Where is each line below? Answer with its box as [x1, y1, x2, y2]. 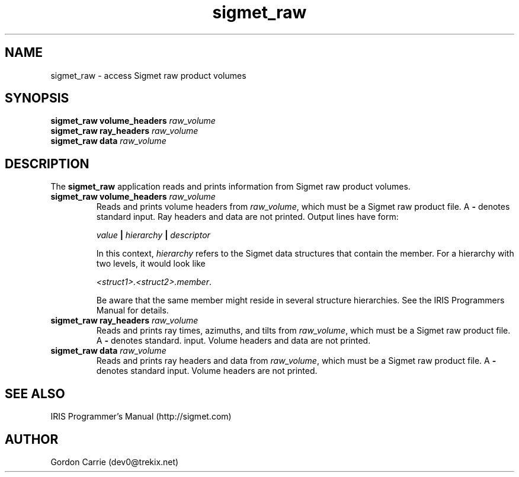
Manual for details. [96, 305, 169, 316]
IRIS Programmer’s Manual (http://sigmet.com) [50, 411, 232, 422]
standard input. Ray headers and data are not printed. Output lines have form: [96, 212, 399, 222]
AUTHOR [5, 431, 59, 447]
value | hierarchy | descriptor [96, 230, 210, 241]
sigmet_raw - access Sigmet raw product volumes [50, 70, 246, 81]
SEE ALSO [5, 386, 65, 401]
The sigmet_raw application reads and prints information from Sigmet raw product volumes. [50, 181, 411, 192]
